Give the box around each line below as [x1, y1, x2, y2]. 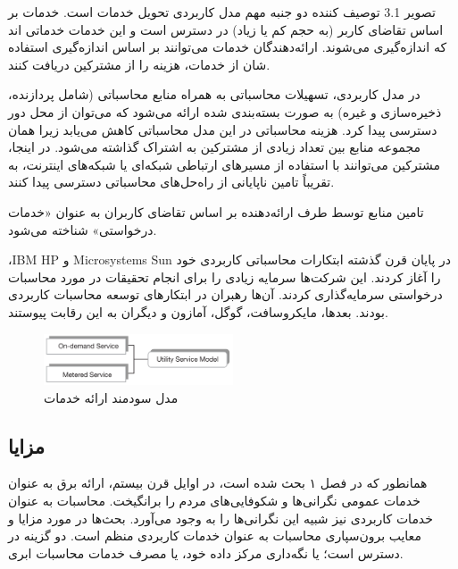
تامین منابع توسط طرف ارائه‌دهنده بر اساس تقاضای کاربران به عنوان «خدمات [8, 202, 424, 221]
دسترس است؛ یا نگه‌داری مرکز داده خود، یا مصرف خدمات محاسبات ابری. [8, 543, 404, 562]
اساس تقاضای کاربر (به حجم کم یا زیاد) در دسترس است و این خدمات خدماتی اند [8, 20, 444, 38]
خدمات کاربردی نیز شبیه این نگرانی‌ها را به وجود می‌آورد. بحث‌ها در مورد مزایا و [8, 508, 433, 527]
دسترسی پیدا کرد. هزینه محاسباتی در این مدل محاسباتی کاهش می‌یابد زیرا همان [8, 120, 437, 138]
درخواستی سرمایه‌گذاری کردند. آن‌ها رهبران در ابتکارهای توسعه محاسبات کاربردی [8, 285, 443, 304]
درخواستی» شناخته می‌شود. [8, 220, 157, 238]
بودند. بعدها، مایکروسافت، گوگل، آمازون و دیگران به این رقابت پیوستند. [8, 302, 388, 321]
